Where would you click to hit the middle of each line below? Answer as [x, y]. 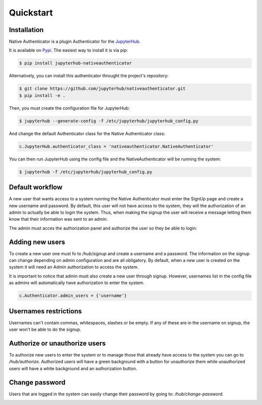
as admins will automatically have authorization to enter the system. [77, 283]
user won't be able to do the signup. [45, 329]
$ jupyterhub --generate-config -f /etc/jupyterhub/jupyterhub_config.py [109, 121]
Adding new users [37, 242]
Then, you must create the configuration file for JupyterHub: [69, 108]
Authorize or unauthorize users [57, 343]
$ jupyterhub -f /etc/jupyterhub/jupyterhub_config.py [86, 172]
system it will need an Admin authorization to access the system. [74, 267]
